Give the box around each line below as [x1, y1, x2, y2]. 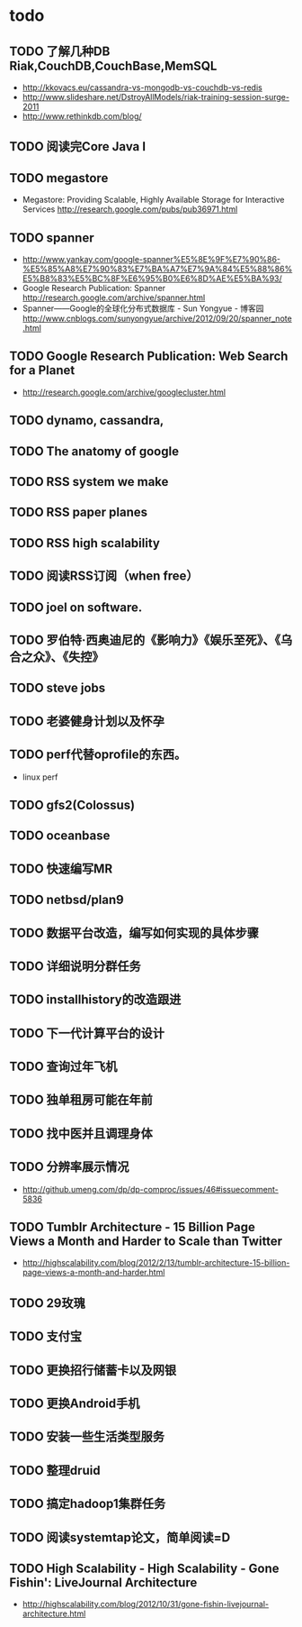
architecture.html [22, 1608, 86, 1619]
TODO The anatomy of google [9, 443, 180, 459]
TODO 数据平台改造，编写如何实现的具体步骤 [9, 925, 259, 940]
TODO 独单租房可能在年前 [9, 1092, 153, 1108]
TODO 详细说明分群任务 [9, 958, 141, 973]
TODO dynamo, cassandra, [9, 413, 164, 428]
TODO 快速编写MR [9, 861, 113, 876]
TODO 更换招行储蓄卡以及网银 [9, 1362, 177, 1377]
